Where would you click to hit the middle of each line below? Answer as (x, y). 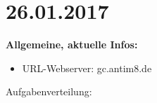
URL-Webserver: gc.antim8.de (87, 68)
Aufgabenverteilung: (49, 91)
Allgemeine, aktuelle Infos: (72, 44)
